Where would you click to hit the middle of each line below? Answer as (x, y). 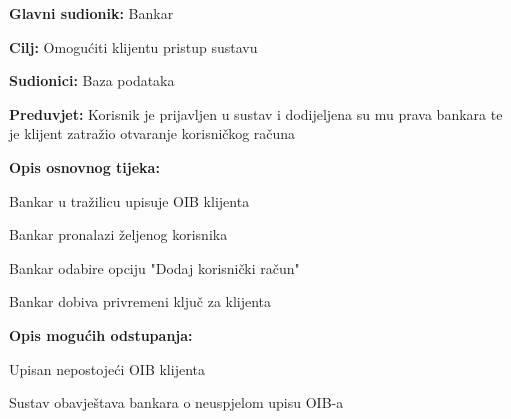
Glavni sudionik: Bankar (91, 13)
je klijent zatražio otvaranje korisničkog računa (152, 133)
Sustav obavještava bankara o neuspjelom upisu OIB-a (176, 402)
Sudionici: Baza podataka (92, 80)
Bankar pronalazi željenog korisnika (118, 234)
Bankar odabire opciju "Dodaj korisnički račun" (154, 267)
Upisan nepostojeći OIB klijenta (107, 368)
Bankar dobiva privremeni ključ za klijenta (140, 301)
